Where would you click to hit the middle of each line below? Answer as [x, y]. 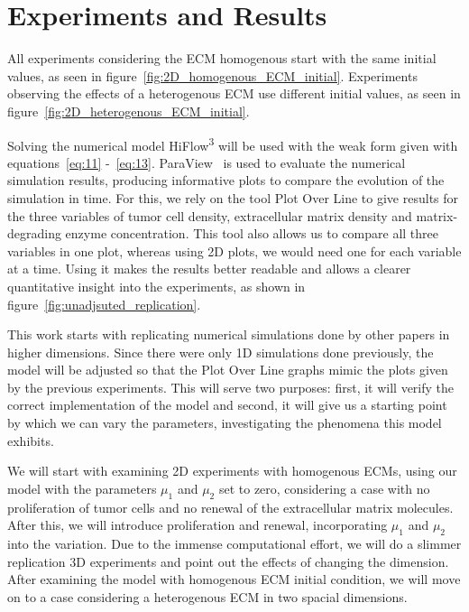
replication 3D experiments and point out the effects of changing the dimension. [228, 561]
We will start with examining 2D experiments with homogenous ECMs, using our [232, 471]
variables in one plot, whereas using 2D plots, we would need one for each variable [234, 250]
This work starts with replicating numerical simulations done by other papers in [229, 334]
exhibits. [31, 440]
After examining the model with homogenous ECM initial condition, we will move [234, 579]
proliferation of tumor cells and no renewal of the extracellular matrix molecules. [230, 507]
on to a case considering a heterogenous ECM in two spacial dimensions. [207, 596]
